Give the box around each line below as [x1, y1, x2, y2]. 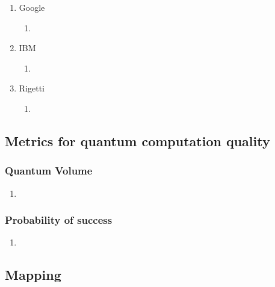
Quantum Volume [5, 163, 93, 178]
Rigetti [19, 82, 45, 94]
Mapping [5, 265, 61, 284]
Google [19, 1, 45, 13]
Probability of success [5, 212, 113, 227]
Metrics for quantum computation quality [5, 131, 270, 150]
